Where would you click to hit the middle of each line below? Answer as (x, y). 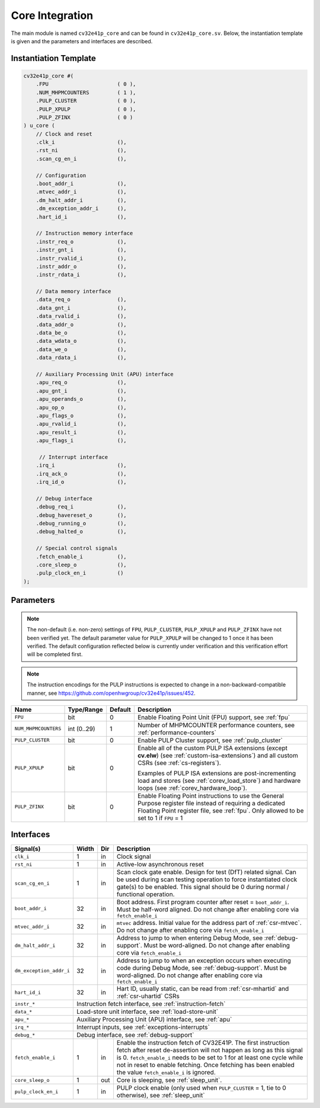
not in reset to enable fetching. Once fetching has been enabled (205, 1065)
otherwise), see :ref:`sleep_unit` (161, 1096)
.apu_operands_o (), (81, 399)
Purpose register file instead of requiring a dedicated (211, 803)
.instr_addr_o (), (81, 266)
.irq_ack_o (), (81, 473)
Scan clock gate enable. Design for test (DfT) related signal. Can (206, 872)
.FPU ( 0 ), (86, 84)
